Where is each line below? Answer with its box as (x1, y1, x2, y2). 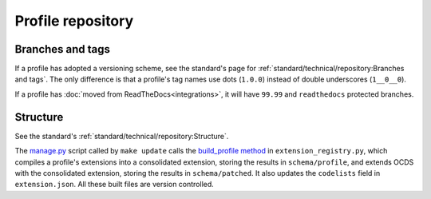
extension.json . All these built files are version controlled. (14, 180, 215, 189)
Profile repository (14, 12, 134, 30)
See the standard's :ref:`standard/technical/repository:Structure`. (14, 131, 229, 141)
